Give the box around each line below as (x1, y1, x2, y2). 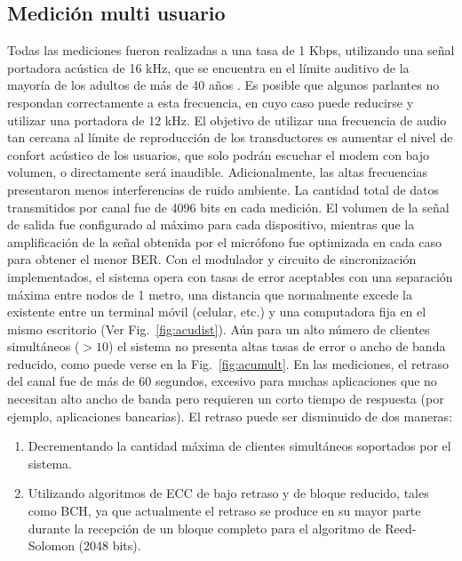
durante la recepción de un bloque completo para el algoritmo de (28, 518, 381, 537)
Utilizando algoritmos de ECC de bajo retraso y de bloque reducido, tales (28, 484, 429, 502)
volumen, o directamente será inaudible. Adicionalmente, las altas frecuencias (7, 163, 427, 181)
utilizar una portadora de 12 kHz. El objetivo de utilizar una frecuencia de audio (7, 110, 447, 129)
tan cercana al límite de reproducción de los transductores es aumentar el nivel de (7, 128, 453, 147)
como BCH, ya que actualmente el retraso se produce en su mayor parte (28, 501, 421, 520)
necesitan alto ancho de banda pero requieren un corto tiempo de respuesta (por (7, 389, 444, 408)
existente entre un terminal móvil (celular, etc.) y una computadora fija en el (7, 302, 426, 321)
